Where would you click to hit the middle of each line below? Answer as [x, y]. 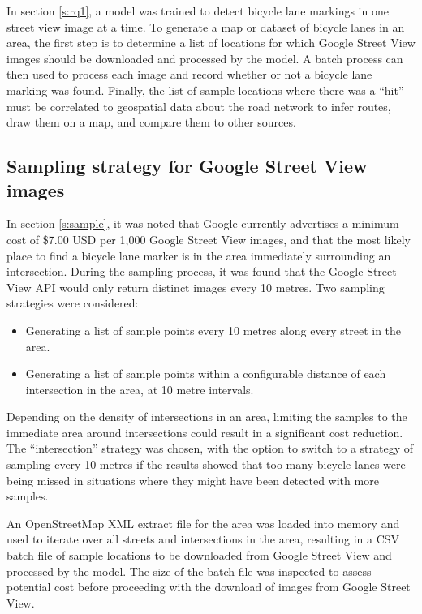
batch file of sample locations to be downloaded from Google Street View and [199, 555]
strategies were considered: [73, 303]
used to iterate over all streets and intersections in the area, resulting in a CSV [203, 539]
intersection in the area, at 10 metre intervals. [140, 389]
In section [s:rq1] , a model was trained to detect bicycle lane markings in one [198, 11]
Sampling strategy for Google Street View [187, 166]
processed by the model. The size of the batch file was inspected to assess [189, 571]
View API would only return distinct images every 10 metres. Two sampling [196, 287]
